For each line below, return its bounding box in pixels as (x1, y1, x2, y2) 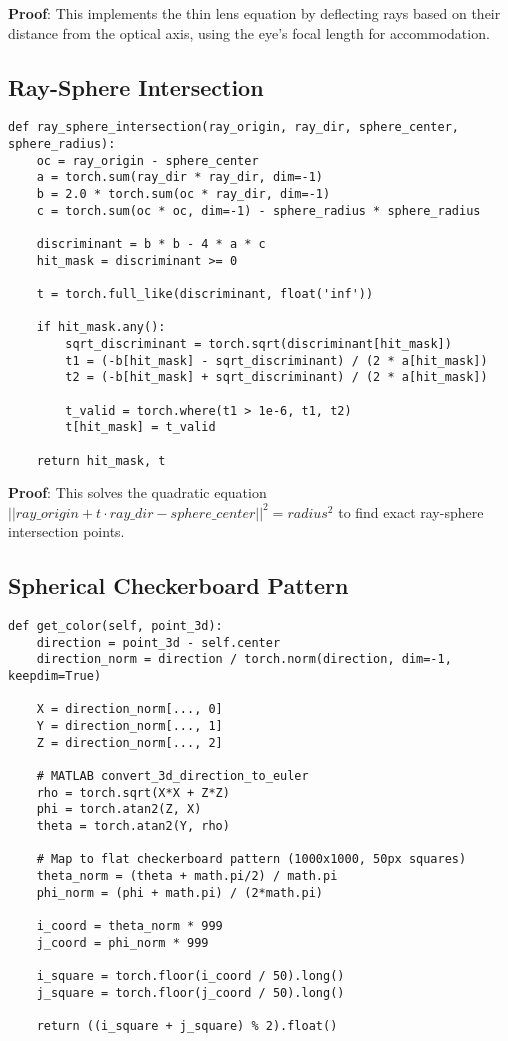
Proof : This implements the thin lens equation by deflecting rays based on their (8, 3, 501, 23)
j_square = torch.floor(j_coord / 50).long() (36, 985, 345, 1000)
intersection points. (8, 521, 125, 542)
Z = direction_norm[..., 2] (36, 735, 223, 750)
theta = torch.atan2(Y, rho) (36, 819, 230, 834)
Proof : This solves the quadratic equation (8, 482, 267, 503)
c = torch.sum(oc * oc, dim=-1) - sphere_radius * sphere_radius (36, 203, 481, 218)
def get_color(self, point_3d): (8, 619, 223, 634)
